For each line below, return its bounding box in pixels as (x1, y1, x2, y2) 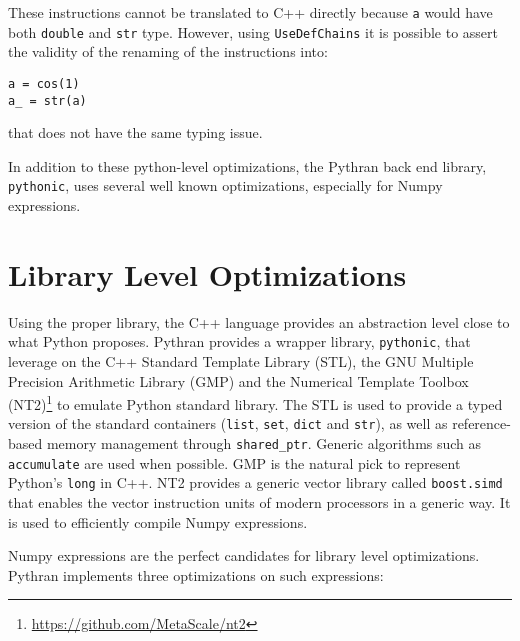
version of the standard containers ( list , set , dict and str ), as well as (8, 413, 448, 434)
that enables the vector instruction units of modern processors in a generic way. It (8, 492, 511, 513)
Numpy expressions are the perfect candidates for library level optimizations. (8, 545, 480, 566)
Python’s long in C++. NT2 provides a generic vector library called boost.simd (8, 472, 503, 493)
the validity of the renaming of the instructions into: (8, 41, 328, 62)
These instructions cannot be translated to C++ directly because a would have (8, 2, 493, 22)
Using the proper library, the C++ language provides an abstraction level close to (8, 311, 510, 332)
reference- (452, 413, 511, 434)
